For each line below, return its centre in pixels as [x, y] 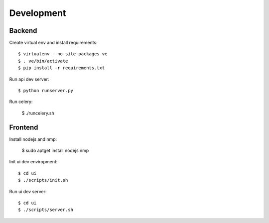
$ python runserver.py [46, 91]
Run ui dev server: [28, 191]
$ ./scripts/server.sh [46, 210]
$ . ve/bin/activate [43, 61]
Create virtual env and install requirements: [53, 43]
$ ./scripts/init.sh [43, 180]
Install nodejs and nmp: [33, 139]
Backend [23, 31]
